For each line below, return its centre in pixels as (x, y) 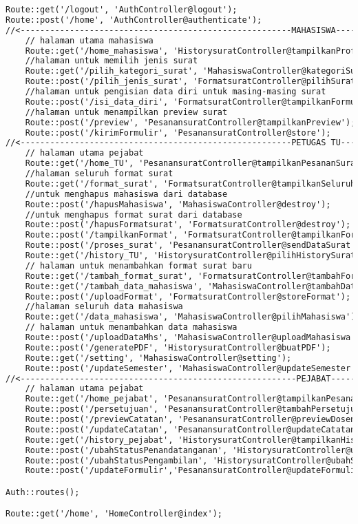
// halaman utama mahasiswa (89, 40)
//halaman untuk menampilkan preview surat (126, 112)
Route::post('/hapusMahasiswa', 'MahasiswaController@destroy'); (178, 204)
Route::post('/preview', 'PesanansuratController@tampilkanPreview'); (190, 122)
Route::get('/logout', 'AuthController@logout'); (122, 10)
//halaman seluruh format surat (99, 174)
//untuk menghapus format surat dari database (134, 214)
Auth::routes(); (43, 492)
